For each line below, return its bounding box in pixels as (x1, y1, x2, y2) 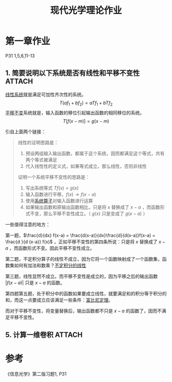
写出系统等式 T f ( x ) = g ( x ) (25, 185, 79, 191)
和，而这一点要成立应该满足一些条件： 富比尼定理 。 (5, 296, 113, 303)
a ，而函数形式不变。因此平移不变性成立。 (5, 245, 95, 251)
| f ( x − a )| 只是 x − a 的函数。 (5, 280, 65, 286)
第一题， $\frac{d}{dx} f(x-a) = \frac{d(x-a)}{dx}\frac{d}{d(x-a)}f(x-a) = (5, 232, 156, 238)
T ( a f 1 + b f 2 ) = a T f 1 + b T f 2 (59, 99, 113, 107)
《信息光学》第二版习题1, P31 (5, 371, 67, 377)
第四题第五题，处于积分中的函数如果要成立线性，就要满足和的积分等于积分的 (5, 290, 167, 296)
